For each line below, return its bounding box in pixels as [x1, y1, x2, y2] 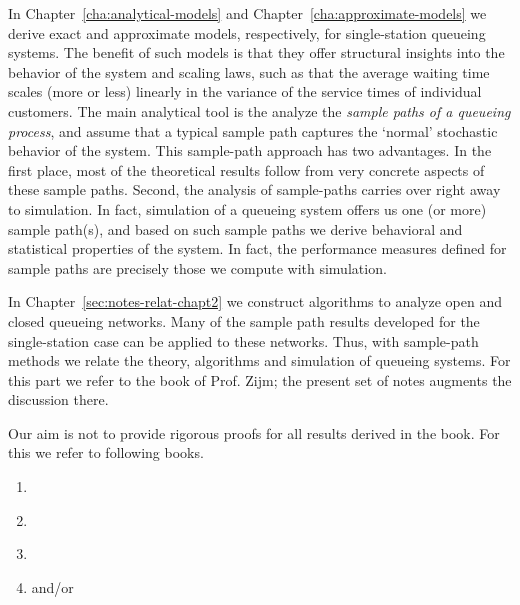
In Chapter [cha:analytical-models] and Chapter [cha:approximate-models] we [8, 3, 487, 23]
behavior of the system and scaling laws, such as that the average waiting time [8, 61, 490, 82]
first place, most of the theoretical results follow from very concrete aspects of [8, 159, 485, 180]
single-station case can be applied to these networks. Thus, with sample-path [8, 330, 479, 351]
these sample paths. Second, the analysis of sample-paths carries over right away [8, 179, 501, 200]
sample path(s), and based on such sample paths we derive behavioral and [8, 218, 463, 239]
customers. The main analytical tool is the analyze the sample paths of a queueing [8, 100, 511, 121]
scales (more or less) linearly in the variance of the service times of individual [8, 81, 482, 102]
